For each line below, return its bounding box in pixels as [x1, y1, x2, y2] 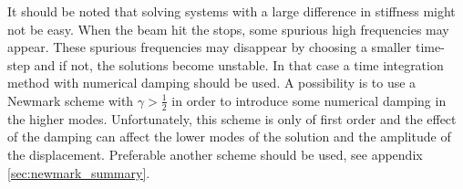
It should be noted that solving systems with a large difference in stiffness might [7, 2, 456, 20]
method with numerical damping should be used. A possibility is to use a [7, 73, 417, 92]
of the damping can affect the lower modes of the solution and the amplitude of [7, 127, 451, 146]
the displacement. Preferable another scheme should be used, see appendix [7, 144, 423, 163]
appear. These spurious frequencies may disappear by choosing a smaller [7, 37, 412, 57]
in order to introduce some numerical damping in [171, 90, 447, 110]
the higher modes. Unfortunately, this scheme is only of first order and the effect [7, 109, 457, 128]
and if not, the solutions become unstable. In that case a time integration [34, 55, 444, 74]
